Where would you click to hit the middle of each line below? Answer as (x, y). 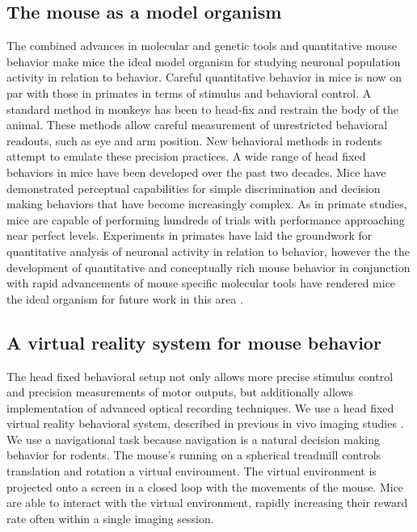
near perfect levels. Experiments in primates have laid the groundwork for (190, 235)
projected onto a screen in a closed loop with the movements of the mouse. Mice (205, 486)
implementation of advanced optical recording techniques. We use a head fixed (200, 407)
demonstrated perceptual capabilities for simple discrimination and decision (194, 188)
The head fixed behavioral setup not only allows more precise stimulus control (200, 376)
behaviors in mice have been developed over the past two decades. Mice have (196, 172)
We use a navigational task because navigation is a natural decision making (194, 439)
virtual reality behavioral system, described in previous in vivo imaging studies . (205, 423)
